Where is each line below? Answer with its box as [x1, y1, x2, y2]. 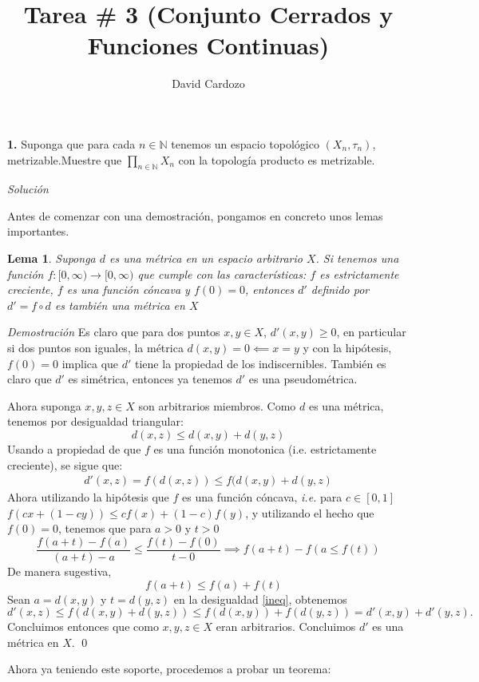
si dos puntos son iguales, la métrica [7, 339, 184, 356]
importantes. [7, 223, 69, 240]
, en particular [336, 323, 406, 340]
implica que [61, 355, 119, 371]
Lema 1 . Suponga [7, 250, 96, 267]
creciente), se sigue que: [7, 456, 123, 473]
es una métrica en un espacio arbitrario [109, 250, 303, 267]
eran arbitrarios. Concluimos [216, 618, 356, 635]
